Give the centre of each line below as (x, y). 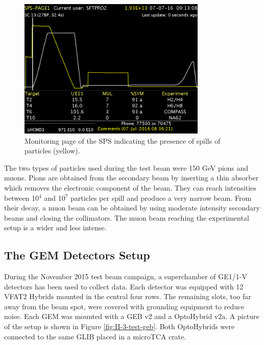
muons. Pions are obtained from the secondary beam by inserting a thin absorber (131, 178)
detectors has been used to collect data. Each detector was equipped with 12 (124, 286)
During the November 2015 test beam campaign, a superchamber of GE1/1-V (126, 276)
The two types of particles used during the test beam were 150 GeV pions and (126, 167)
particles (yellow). (52, 151)
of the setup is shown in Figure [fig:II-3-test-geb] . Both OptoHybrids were (119, 326)
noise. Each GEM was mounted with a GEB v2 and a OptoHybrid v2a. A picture (132, 316)
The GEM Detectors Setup (77, 255)
